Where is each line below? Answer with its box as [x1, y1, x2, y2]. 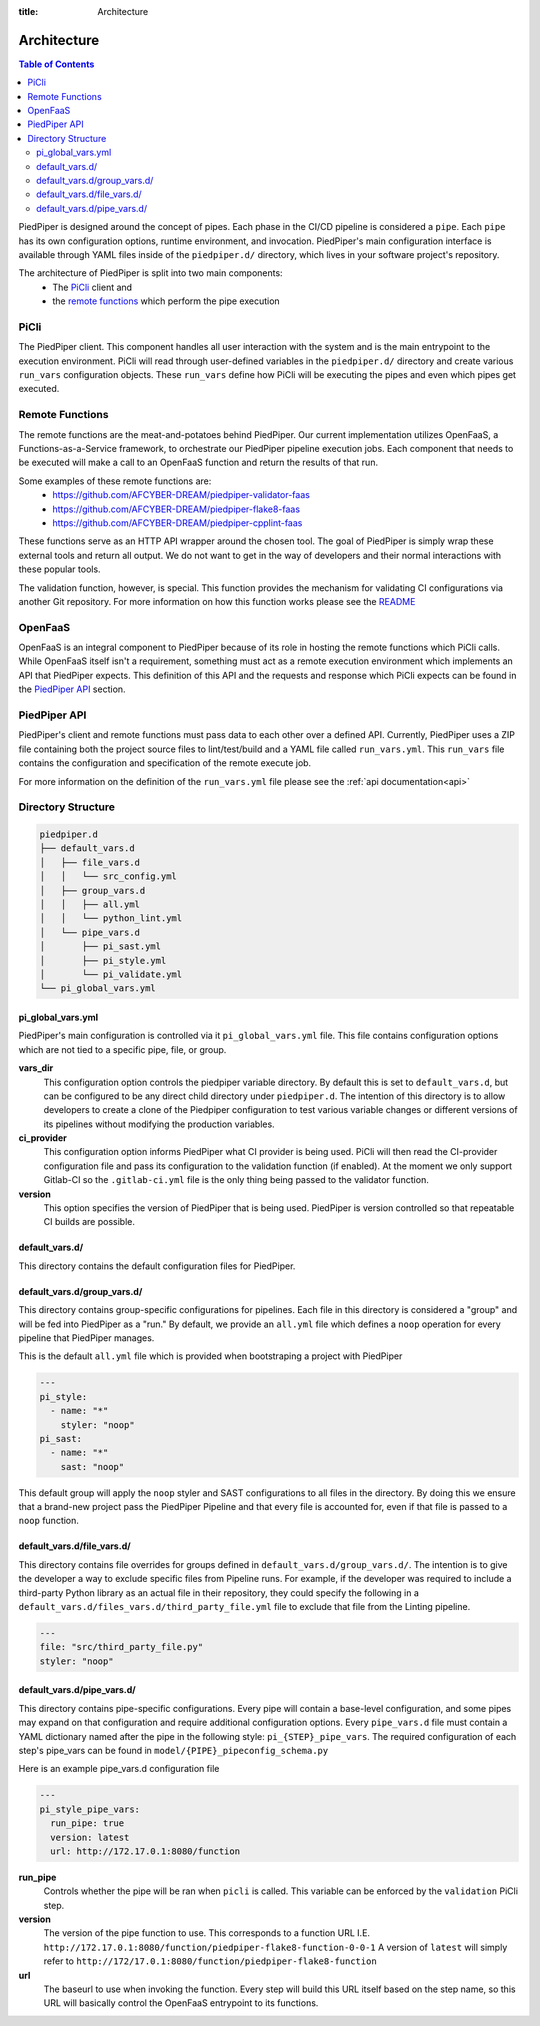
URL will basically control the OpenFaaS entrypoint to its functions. [43, 1997, 319, 2009]
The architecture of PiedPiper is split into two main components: [18, 267, 284, 279]
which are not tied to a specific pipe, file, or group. [18, 1043, 227, 1055]
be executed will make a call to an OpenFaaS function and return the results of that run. [18, 456, 379, 469]
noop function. [18, 1515, 80, 1527]
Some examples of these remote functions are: [18, 475, 212, 487]
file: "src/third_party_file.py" [39, 1641, 204, 1653]
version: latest [50, 1831, 130, 1843]
